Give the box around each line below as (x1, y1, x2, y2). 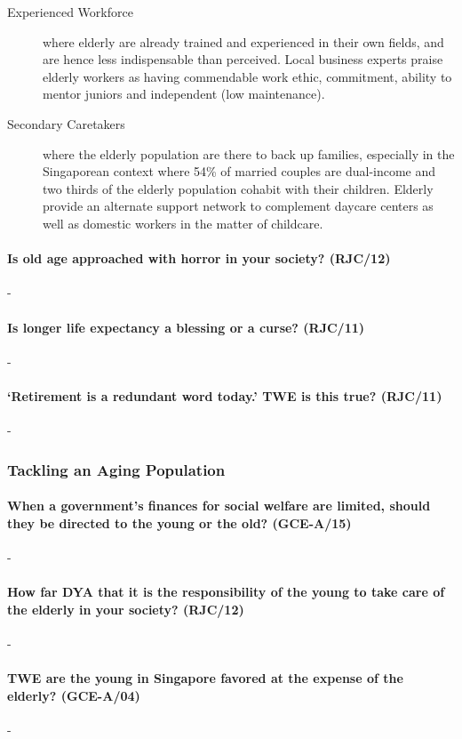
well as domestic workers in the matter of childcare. (43, 213, 323, 232)
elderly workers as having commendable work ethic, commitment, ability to (43, 67, 452, 85)
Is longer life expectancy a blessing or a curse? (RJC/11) (7, 317, 365, 336)
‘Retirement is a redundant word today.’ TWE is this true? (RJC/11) (7, 386, 442, 405)
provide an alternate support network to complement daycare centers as (43, 197, 434, 215)
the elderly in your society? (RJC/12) (7, 599, 244, 618)
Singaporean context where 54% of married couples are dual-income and (43, 162, 436, 181)
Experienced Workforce (7, 3, 133, 20)
